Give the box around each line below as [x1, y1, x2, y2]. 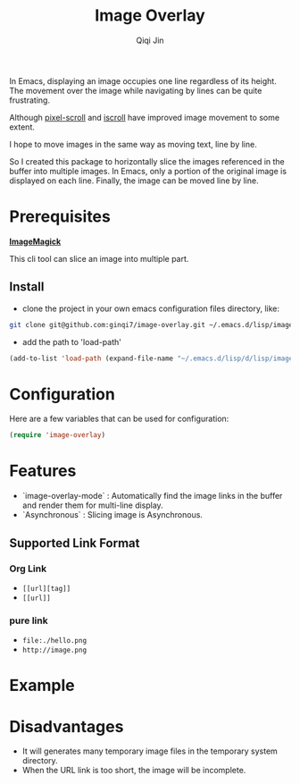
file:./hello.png [21, 636, 87, 645]
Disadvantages [9, 716, 124, 737]
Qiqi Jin [136, 35, 164, 46]
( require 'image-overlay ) [9, 431, 105, 440]
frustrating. [9, 95, 51, 105]
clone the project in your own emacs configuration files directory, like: [21, 303, 279, 314]
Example [9, 676, 75, 695]
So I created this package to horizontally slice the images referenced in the [9, 156, 286, 166]
